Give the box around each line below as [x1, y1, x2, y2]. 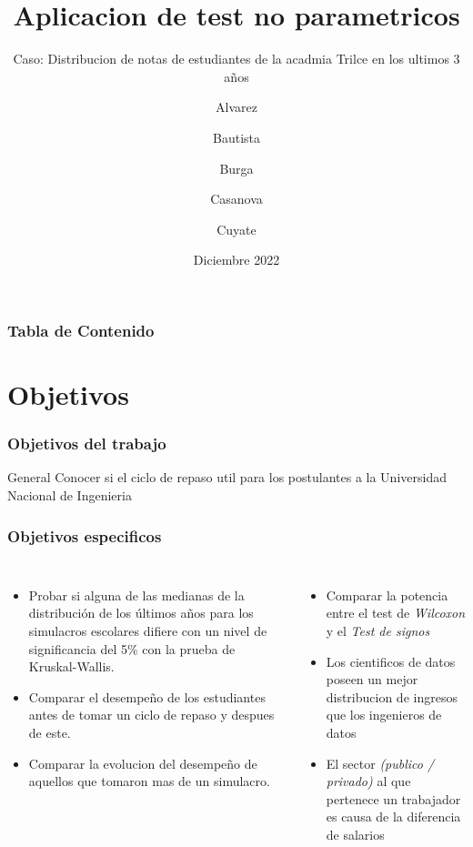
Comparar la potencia [326, 585, 448, 604]
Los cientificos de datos [326, 651, 456, 671]
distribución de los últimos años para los [28, 603, 254, 622]
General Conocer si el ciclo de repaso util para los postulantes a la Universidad [7, 468, 447, 487]
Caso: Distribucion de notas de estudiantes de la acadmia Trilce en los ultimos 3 [13, 49, 460, 68]
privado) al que [326, 771, 411, 791]
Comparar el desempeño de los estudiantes [28, 687, 266, 706]
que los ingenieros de [326, 705, 442, 724]
